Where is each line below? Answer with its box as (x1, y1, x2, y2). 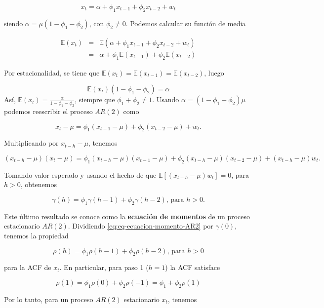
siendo (4, 18, 23, 28)
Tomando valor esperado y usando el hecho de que (4, 169, 157, 180)
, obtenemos (20, 179, 57, 190)
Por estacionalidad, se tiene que (4, 67, 100, 77)
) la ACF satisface (165, 262, 220, 272)
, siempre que (75, 94, 115, 105)
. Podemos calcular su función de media (125, 18, 246, 28)
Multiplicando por (4, 138, 59, 148)
